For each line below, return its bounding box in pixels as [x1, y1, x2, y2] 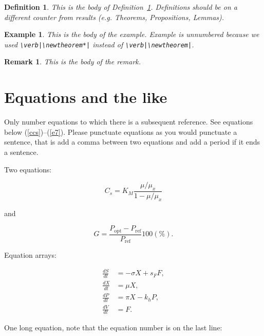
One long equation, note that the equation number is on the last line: [4, 322, 222, 333]
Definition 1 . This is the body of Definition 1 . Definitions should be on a [4, 2, 237, 12]
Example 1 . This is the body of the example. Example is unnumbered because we [4, 29, 259, 40]
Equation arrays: [4, 250, 56, 260]
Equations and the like [4, 86, 167, 108]
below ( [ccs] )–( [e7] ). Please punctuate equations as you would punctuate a [4, 126, 237, 137]
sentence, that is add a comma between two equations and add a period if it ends [4, 136, 260, 147]
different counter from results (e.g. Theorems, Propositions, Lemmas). [4, 11, 224, 22]
